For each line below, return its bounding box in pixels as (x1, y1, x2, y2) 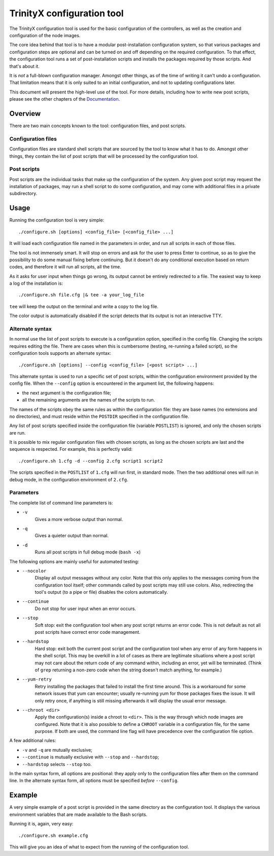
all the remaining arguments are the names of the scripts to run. (22, 397, 155, 403)
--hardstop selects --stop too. (22, 761, 92, 767)
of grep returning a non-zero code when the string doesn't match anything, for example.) (35, 666, 222, 673)
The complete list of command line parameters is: (9, 500, 113, 506)
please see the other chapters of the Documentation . (9, 96, 120, 102)
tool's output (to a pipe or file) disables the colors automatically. (35, 589, 168, 595)
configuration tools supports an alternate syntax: (9, 350, 112, 356)
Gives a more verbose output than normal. (35, 516, 123, 522)
